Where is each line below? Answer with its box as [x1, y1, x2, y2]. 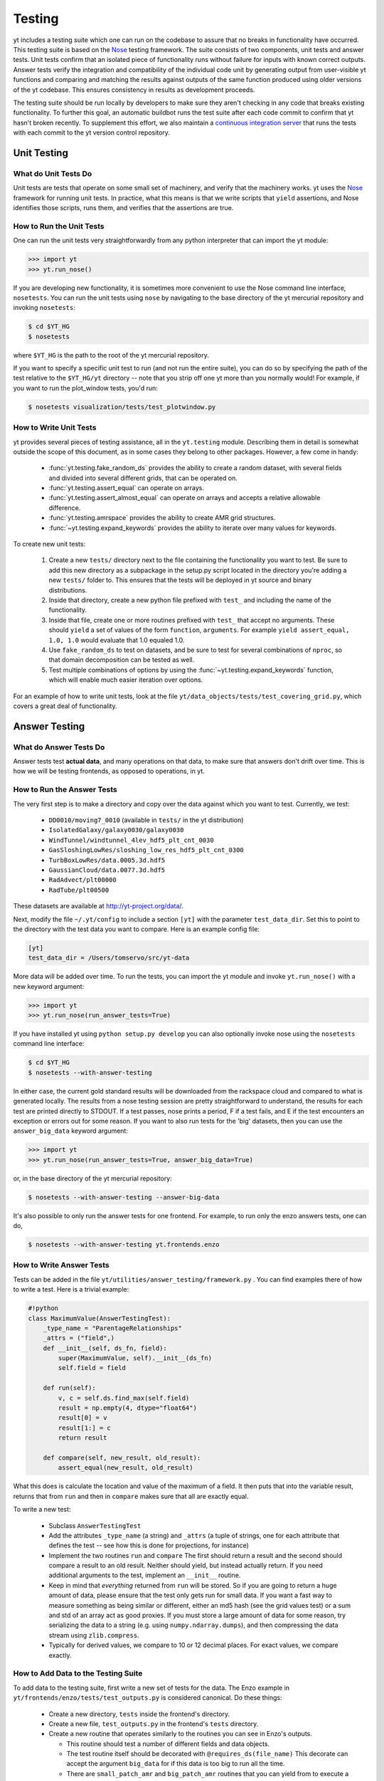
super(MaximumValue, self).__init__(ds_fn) [58, 1354, 213, 1362]
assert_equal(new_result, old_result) [58, 1464, 193, 1472]
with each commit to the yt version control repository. [13, 128, 171, 137]
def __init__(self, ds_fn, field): [43, 1344, 167, 1352]
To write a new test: [13, 1505, 71, 1514]
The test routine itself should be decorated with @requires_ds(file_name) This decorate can [66, 1750, 348, 1758]
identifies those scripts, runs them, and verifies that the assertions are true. [13, 204, 234, 212]
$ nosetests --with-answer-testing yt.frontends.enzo [28, 1240, 220, 1249]
